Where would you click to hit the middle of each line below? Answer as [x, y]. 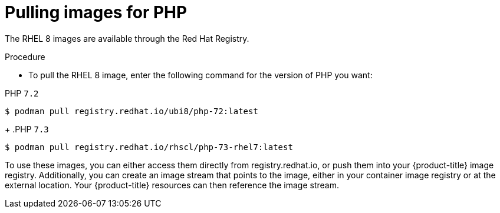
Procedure [25, 56]
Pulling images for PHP [96, 12]
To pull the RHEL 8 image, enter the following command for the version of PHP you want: [200, 75]
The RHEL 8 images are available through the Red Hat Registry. [127, 38]
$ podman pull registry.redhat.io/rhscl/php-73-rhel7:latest [149, 147]
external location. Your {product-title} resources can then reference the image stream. [172, 185]
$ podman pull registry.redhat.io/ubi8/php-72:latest [131, 111]
